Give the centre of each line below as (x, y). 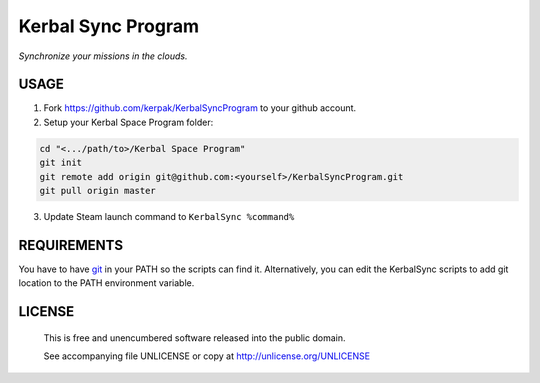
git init (61, 163)
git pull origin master (98, 190)
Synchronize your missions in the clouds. (103, 56)
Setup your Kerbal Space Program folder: (128, 122)
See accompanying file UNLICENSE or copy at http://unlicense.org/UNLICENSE (206, 356)
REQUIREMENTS (71, 245)
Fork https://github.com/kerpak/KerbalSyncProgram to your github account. (200, 108)
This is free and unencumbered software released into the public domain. (194, 337)
